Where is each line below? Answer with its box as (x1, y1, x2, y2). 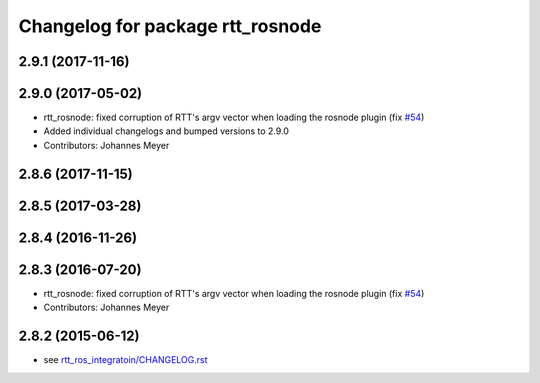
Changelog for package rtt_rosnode (18, 15, 322, 37)
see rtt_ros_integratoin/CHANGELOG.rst (43, 354, 209, 366)
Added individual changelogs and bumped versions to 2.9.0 (43, 125, 290, 137)
